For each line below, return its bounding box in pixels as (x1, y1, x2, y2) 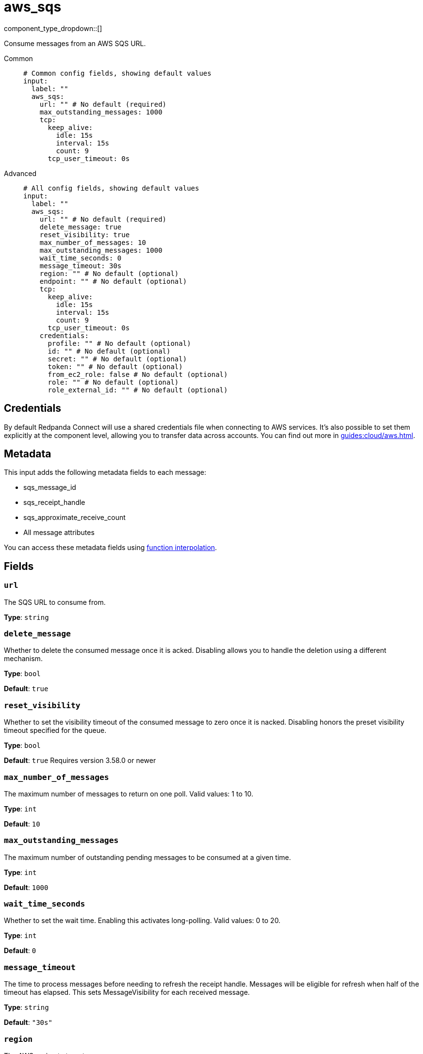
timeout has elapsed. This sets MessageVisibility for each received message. (4, 988, 250, 997)
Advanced (4, 169, 36, 178)
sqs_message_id (23, 483, 76, 492)
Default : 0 (4, 946, 36, 955)
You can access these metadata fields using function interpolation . (4, 543, 217, 552)
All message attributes (23, 528, 95, 537)
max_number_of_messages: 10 (39, 238, 146, 246)
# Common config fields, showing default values (23, 69, 211, 77)
